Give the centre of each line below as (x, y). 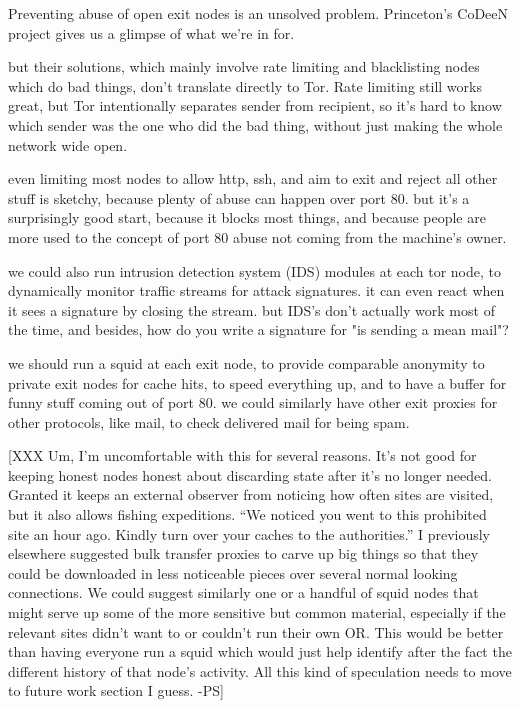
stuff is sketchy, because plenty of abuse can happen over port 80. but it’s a (239, 197)
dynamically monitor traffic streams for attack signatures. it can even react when (256, 290)
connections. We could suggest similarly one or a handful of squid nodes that (243, 592)
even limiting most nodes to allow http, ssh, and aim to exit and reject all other (253, 178)
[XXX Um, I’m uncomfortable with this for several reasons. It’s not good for (242, 455)
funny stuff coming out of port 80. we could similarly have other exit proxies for (253, 402)
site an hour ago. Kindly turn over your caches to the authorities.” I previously (249, 533)
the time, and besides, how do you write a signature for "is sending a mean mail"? (258, 329)
